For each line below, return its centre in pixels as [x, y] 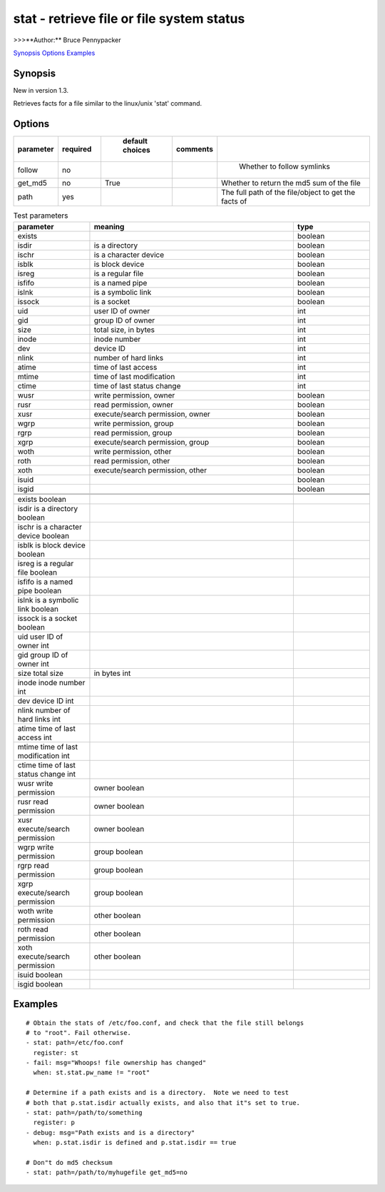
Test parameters [41, 216]
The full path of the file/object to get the [288, 193]
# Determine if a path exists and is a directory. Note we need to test [158, 1093]
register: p [54, 1123]
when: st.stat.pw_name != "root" [92, 1073]
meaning [109, 226]
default [135, 141]
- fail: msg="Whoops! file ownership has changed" [116, 1063]
